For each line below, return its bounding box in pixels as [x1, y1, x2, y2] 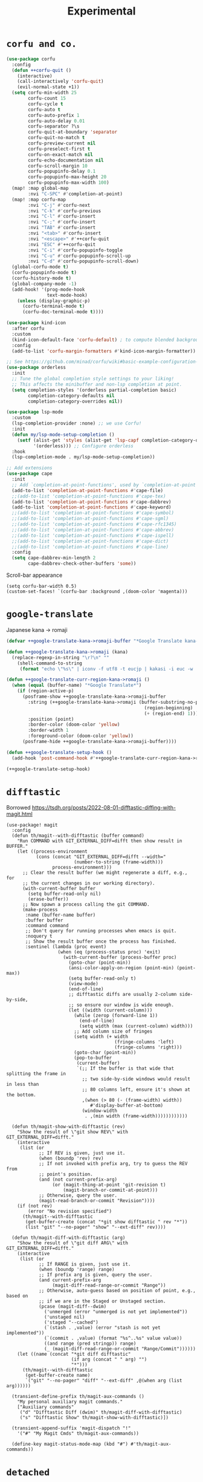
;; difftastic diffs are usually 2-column [68, 992, 177, 998]
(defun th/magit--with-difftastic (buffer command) [11, 833, 145, 839]
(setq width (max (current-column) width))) [79, 1023, 193, 1029]
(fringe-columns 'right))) [114, 1044, 182, 1050]
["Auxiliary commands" [17, 1404, 74, 1410]
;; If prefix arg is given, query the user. [38, 1272, 153, 1278]
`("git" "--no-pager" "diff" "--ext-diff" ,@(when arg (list [25, 1377, 182, 1384]
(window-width [82, 1108, 118, 1114]
